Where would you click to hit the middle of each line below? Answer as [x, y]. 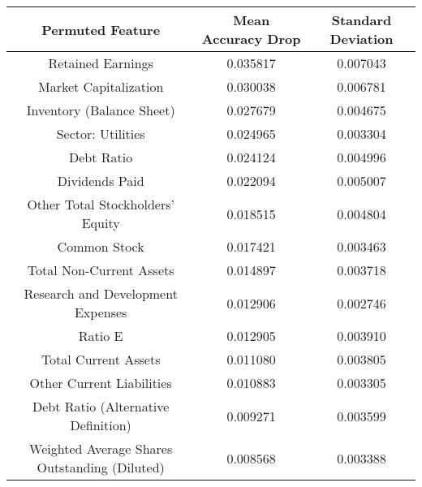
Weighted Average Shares [101, 448]
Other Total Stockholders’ [101, 204]
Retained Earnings [101, 63]
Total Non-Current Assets [101, 270]
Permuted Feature [101, 29]
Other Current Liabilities [101, 383]
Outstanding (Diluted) [101, 467]
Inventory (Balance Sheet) [101, 110]
